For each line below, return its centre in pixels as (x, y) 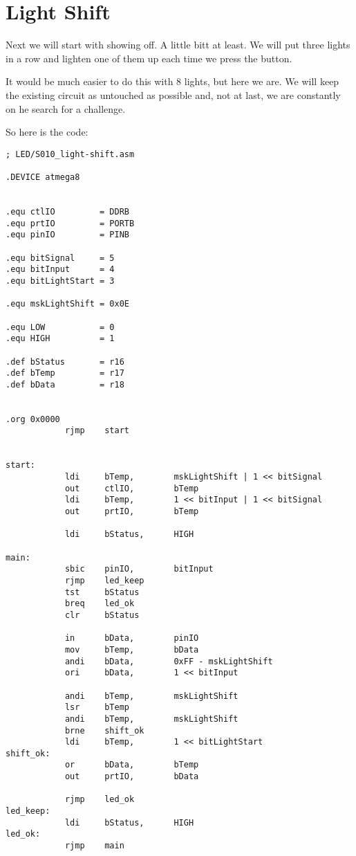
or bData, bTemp (132, 765)
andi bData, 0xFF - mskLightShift (169, 661)
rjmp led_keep (104, 580)
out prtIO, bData (132, 777)
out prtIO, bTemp (132, 512)
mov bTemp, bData (132, 649)
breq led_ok (100, 604)
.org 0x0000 (33, 419)
